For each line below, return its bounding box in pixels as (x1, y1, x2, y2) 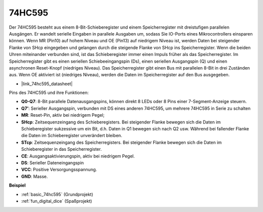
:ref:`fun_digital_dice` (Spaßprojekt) (21, 198, 93, 204)
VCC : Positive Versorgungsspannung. (21, 167, 97, 173)
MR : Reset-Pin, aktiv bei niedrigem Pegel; (21, 112, 105, 118)
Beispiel (9, 182, 26, 188)
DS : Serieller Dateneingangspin (21, 159, 84, 165)
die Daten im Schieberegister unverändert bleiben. (21, 133, 123, 139)
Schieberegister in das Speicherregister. (21, 146, 102, 152)
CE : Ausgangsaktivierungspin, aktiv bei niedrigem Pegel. (21, 153, 135, 159)
